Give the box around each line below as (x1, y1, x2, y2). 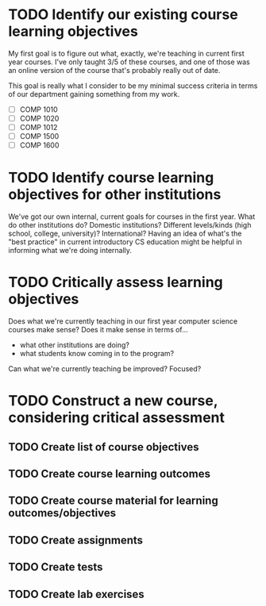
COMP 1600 (19, 140, 60, 150)
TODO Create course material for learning (8, 494, 218, 508)
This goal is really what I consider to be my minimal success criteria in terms (8, 81, 258, 90)
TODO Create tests (8, 561, 103, 574)
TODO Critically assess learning (8, 274, 224, 291)
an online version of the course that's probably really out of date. (8, 65, 221, 75)
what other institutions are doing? (19, 340, 129, 350)
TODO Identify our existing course (8, 6, 238, 24)
